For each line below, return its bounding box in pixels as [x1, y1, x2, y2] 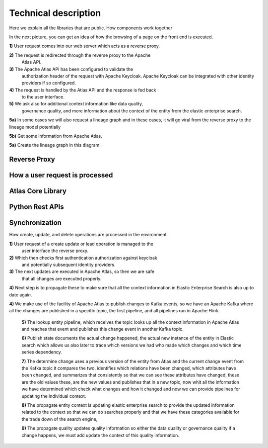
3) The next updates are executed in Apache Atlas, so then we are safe [9, 269, 155, 274]
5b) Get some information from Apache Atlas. [9, 133, 102, 139]
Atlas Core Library [9, 187, 67, 195]
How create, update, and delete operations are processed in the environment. [9, 232, 168, 238]
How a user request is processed [9, 171, 113, 179]
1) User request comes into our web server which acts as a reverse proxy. [9, 43, 160, 49]
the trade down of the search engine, [21, 416, 98, 422]
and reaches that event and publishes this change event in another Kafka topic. [21, 326, 184, 332]
